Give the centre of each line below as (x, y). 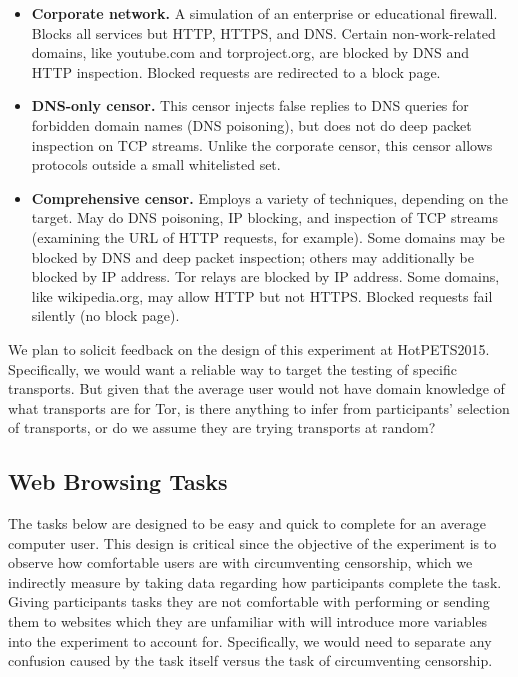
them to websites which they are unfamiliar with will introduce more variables (248, 621)
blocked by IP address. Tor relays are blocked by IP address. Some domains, (265, 276)
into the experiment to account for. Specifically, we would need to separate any (250, 640)
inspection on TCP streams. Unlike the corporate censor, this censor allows (262, 144)
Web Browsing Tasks (118, 481)
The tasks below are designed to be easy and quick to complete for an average (247, 523)
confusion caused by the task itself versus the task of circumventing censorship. (250, 660)
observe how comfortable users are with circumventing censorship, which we (240, 562)
